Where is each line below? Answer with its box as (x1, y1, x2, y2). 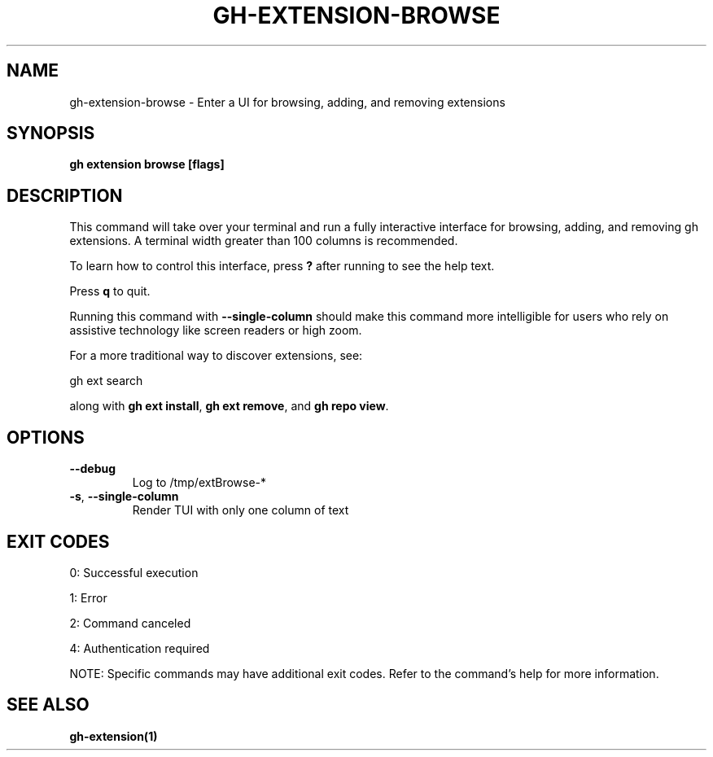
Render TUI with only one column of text (132, 503, 349, 518)
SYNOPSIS (7, 123, 95, 144)
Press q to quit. (69, 284, 151, 299)
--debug (69, 462, 116, 476)
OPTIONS (7, 427, 85, 448)
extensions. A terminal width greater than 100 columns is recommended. (69, 234, 458, 248)
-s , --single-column (69, 489, 179, 504)
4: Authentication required (69, 641, 210, 655)
